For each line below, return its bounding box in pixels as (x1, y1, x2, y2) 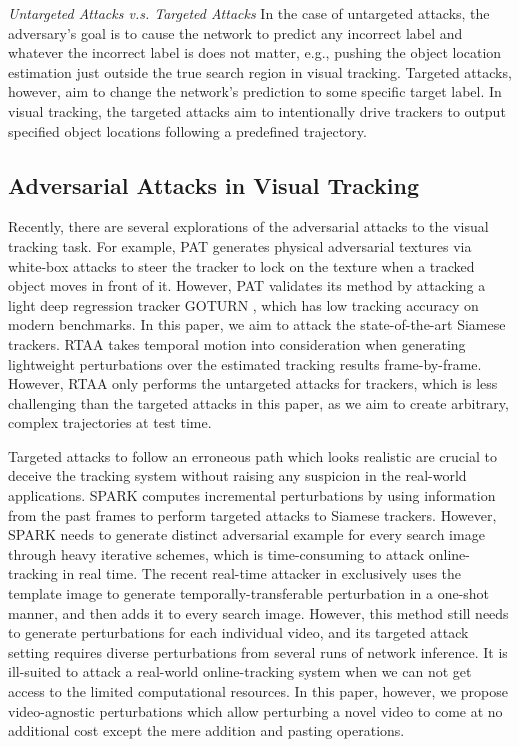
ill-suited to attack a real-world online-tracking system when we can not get (8, 661, 472, 682)
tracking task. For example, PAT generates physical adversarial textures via (8, 235, 472, 256)
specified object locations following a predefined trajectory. (8, 120, 367, 141)
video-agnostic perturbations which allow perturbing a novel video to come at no (8, 700, 503, 721)
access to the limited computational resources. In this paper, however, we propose (8, 681, 508, 702)
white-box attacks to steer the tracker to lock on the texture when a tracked (8, 255, 475, 276)
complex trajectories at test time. (8, 412, 212, 433)
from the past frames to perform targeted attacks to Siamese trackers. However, (8, 504, 497, 525)
